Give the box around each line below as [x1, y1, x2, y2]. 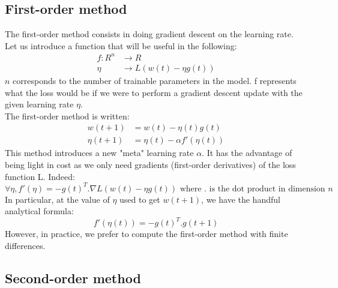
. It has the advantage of [202, 146, 292, 159]
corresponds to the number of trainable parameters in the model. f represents [13, 74, 297, 86]
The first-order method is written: [5, 109, 130, 122]
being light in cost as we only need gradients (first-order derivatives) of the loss [5, 158, 296, 170]
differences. [5, 239, 46, 251]
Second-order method [5, 268, 141, 287]
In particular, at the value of [5, 193, 110, 205]
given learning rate [5, 98, 74, 110]
